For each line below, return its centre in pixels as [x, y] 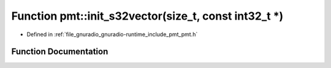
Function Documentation [60, 52]
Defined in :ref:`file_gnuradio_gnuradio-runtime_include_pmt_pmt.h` [112, 34]
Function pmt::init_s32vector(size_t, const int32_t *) [147, 16]
